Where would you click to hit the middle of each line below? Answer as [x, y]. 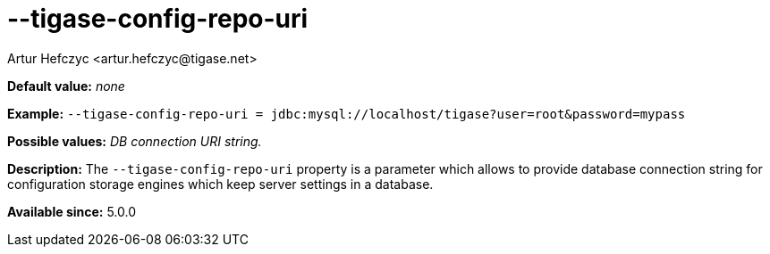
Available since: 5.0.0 [72, 211]
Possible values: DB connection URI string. [135, 141]
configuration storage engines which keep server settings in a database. [220, 184]
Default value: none [66, 86]
